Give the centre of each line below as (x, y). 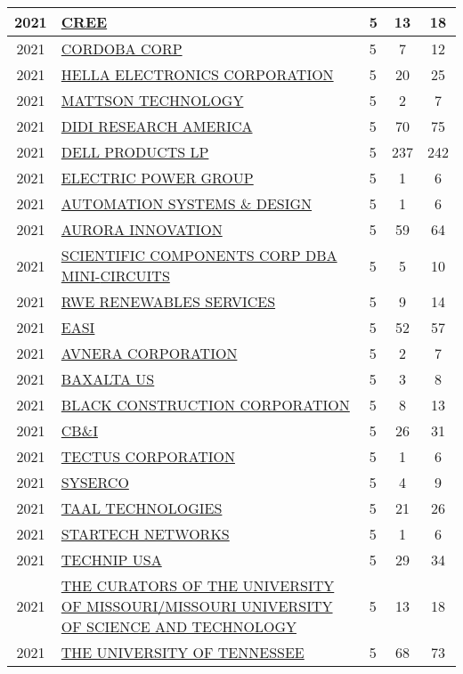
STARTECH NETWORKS (145, 534)
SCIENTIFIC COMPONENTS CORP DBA (199, 255)
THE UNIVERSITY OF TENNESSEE (183, 652)
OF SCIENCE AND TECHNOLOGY (179, 626)
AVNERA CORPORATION (149, 353)
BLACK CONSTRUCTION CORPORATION (205, 405)
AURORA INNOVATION (142, 229)
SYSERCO (95, 482)
